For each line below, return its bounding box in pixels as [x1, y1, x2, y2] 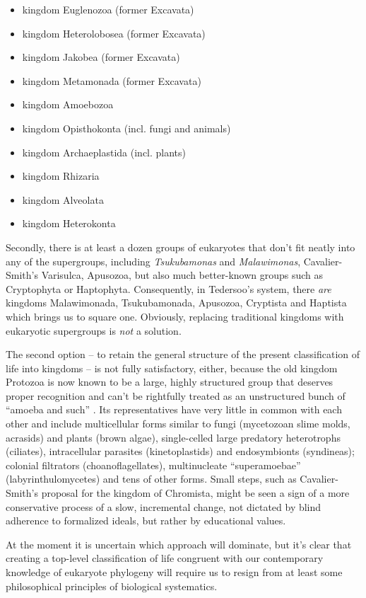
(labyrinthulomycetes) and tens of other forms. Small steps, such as [6, 471, 297, 486]
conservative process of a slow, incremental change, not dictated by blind [6, 499, 321, 514]
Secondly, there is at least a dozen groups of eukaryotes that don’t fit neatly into [6, 239, 355, 254]
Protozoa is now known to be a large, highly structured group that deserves [6, 374, 333, 389]
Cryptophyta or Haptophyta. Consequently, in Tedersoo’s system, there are [6, 281, 331, 296]
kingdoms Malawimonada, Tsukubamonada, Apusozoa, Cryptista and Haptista [6, 295, 347, 310]
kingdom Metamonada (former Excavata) [22, 73, 201, 88]
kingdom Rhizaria [22, 168, 100, 183]
